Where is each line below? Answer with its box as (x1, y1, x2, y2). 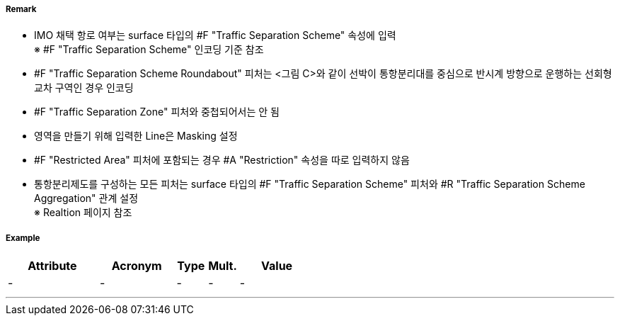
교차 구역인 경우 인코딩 (34, 81, 134, 94)
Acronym (111, 259, 162, 274)
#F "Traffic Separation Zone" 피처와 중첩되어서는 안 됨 (34, 106, 280, 118)
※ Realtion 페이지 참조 (34, 206, 132, 219)
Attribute (28, 259, 77, 274)
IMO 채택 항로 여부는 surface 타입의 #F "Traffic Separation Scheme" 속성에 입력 (34, 29, 396, 42)
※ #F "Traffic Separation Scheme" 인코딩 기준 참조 (34, 43, 264, 56)
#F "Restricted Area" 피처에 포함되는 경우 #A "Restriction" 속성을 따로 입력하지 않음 (34, 154, 410, 167)
